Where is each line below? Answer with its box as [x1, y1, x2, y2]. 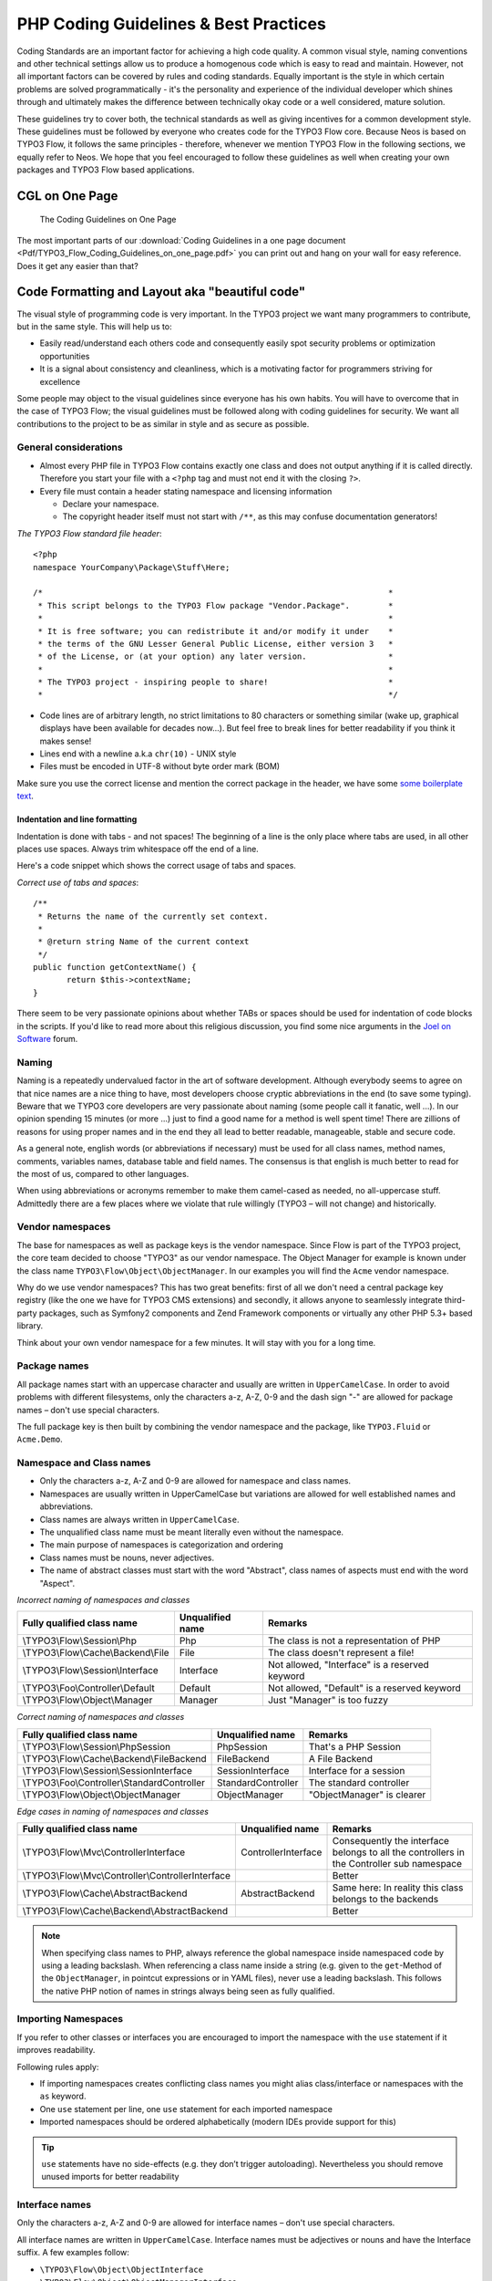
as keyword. [39, 2090, 87, 2102]
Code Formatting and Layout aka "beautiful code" [16, 284, 305, 300]
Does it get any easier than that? [16, 260, 138, 271]
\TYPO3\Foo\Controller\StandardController [22, 1776, 205, 1788]
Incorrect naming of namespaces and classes [16, 1594, 190, 1605]
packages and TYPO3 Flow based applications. [16, 164, 195, 175]
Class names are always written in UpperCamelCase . [39, 1514, 240, 1525]
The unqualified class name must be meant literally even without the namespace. [39, 1526, 344, 1537]
